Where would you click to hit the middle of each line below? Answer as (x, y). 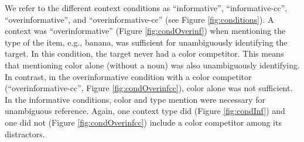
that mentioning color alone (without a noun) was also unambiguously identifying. (152, 65)
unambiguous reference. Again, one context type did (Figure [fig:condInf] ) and (145, 111)
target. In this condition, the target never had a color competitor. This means (144, 53)
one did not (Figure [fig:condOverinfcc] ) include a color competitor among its (143, 122)
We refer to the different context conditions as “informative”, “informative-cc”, (146, 8)
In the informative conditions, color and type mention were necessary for (135, 99)
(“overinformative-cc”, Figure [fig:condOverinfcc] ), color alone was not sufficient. (149, 88)
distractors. (25, 134)
